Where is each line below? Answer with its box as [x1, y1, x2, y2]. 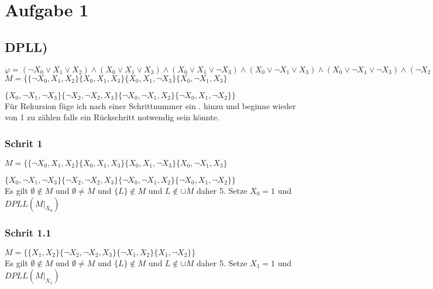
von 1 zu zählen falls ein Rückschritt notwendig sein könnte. [5, 111, 219, 123]
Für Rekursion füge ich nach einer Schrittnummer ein [5, 99, 196, 112]
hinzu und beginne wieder [203, 99, 296, 112]
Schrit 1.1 [5, 225, 51, 239]
